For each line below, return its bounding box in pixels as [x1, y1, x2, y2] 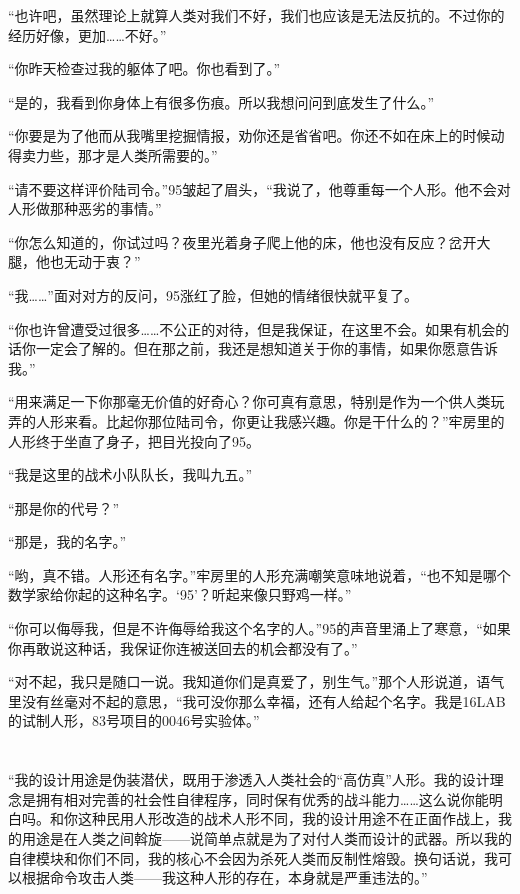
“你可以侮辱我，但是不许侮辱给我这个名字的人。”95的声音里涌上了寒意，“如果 [8, 618, 511, 639]
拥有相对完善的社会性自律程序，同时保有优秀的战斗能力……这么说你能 [35, 788, 489, 809]
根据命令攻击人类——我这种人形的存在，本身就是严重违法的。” [21, 867, 428, 888]
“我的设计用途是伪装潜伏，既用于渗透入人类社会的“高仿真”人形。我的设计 [8, 769, 490, 790]
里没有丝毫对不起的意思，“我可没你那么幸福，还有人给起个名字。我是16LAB [8, 690, 506, 711]
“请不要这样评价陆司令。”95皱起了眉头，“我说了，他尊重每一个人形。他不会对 [8, 178, 511, 199]
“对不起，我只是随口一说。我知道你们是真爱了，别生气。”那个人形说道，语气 [8, 671, 505, 692]
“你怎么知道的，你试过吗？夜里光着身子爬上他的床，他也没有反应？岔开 [8, 231, 477, 252]
